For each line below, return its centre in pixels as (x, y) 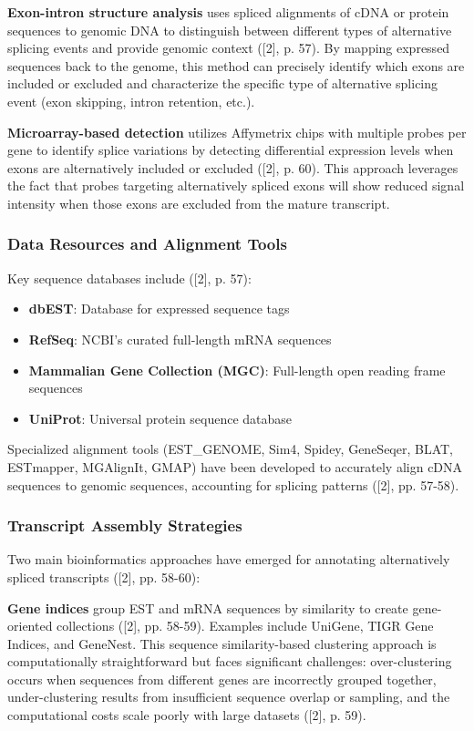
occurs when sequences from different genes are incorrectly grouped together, (222, 679)
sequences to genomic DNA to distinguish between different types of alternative (230, 30)
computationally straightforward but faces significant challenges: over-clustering (230, 661)
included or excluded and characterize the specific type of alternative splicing (223, 83)
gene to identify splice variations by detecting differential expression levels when (231, 150)
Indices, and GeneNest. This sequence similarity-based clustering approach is (222, 643)
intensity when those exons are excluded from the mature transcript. (199, 203)
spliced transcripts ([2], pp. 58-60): (104, 577)
